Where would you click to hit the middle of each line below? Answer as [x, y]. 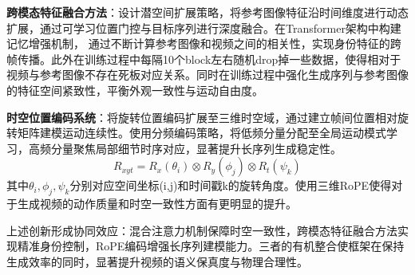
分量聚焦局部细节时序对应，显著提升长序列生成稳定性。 [196, 148]
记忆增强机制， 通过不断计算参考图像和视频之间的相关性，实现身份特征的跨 [204, 43]
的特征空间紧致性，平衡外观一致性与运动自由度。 [135, 90]
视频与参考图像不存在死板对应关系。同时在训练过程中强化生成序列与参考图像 [207, 75]
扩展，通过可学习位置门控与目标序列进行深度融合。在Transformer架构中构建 [204, 27]
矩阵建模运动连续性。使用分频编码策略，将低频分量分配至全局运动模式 [202, 133]
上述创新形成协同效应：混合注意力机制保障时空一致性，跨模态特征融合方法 [202, 230]
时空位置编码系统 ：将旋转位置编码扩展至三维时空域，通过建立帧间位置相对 [202, 117]
